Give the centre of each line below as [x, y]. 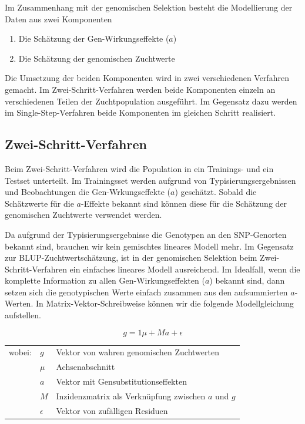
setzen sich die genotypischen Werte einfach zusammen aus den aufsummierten [146, 292]
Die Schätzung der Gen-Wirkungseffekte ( [94, 38]
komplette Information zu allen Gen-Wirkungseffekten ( [105, 280]
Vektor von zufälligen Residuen [112, 410]
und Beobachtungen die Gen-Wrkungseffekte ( [88, 192]
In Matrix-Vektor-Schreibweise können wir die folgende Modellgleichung [165, 303]
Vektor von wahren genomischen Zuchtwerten [138, 352]
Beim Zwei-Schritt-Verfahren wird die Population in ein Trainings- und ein [139, 168]
